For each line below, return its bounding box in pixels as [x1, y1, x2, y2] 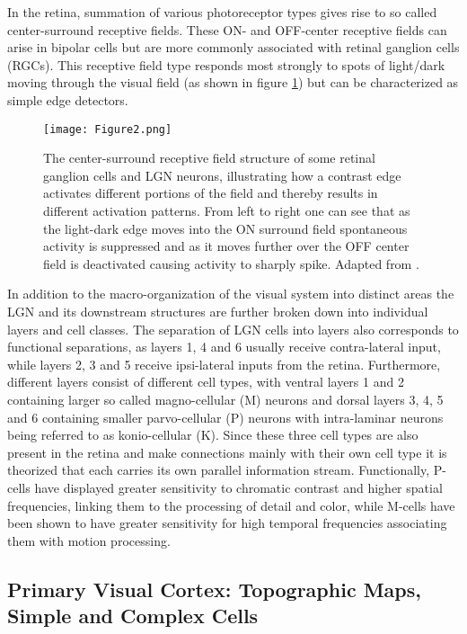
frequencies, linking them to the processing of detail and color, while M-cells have [7, 496, 455, 514]
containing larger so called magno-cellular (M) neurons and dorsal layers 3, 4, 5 [7, 389, 444, 408]
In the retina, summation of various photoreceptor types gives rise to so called [7, 3, 437, 21]
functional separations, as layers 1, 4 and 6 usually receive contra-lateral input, [7, 337, 441, 356]
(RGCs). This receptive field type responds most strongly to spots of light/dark [7, 55, 445, 74]
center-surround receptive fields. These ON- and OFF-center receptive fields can [7, 20, 447, 39]
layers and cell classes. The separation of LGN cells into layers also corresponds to [7, 319, 459, 338]
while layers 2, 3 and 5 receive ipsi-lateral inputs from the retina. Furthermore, [7, 354, 441, 373]
